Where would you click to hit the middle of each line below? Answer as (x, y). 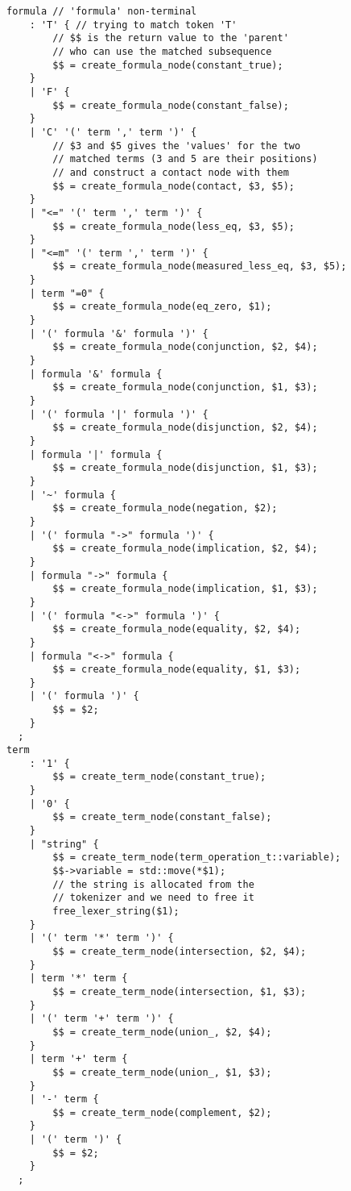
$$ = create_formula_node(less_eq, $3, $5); (173, 226)
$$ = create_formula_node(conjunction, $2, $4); (185, 347)
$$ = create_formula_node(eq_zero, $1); (162, 307)
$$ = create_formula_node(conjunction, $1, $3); (185, 387)
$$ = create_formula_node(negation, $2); (165, 508)
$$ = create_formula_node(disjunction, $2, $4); (185, 428)
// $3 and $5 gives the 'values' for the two (177, 146)
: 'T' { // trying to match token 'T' (133, 25)
